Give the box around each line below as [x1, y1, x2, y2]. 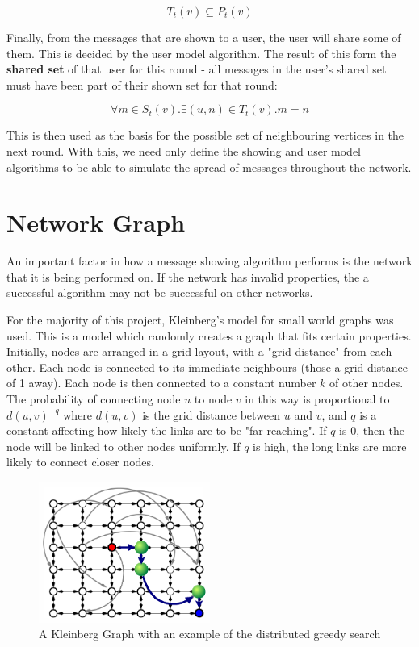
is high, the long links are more [253, 437, 407, 454]
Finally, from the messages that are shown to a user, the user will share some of [6, 29, 401, 45]
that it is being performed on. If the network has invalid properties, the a [6, 268, 369, 285]
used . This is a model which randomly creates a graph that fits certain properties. [6, 327, 412, 344]
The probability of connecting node [6, 390, 181, 407]
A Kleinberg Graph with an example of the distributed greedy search [39, 625, 381, 642]
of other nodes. [329, 374, 404, 391]
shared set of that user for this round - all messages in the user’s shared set [6, 61, 387, 77]
